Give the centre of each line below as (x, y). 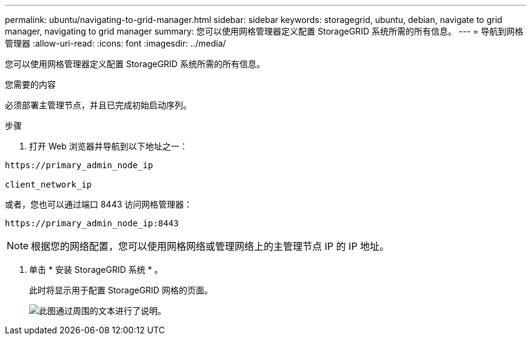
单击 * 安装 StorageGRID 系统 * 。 (96, 270)
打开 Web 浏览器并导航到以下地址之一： (109, 146)
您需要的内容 (30, 84)
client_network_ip (48, 185)
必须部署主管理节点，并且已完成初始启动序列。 (98, 105)
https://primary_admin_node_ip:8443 (92, 223)
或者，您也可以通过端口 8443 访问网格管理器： (99, 204)
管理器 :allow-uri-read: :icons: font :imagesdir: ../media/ (115, 43)
